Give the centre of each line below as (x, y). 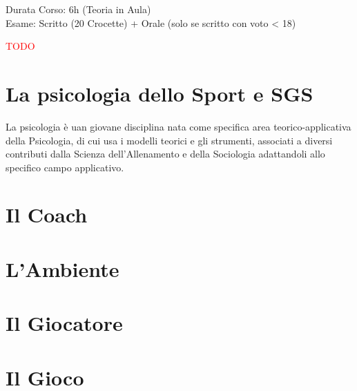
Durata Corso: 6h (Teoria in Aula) (78, 9)
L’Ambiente (62, 268)
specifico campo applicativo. (65, 167)
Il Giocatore (64, 323)
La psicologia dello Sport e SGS (160, 93)
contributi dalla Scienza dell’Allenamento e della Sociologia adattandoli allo (165, 154)
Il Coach (47, 214)
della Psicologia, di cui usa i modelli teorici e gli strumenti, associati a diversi (169, 140)
